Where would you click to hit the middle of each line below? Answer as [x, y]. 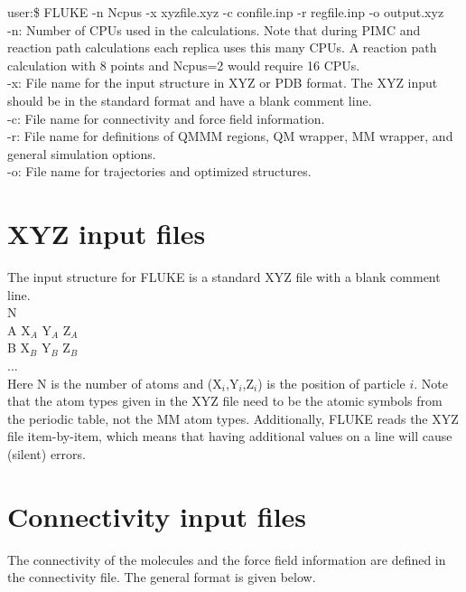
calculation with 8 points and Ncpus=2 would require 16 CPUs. [184, 65]
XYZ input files [107, 234]
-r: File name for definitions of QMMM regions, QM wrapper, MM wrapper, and [230, 136]
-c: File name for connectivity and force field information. [166, 118]
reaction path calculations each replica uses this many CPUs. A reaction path [222, 47]
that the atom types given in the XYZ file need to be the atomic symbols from [225, 401]
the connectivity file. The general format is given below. [162, 577]
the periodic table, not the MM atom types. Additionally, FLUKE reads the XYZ [233, 418]
